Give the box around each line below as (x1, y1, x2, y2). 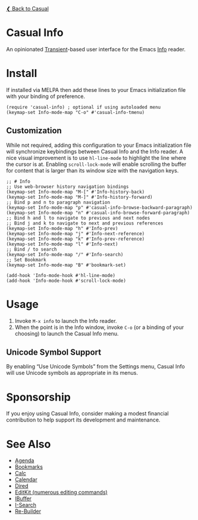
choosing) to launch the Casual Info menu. (14, 330, 119, 337)
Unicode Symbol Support (6, 347, 102, 358)
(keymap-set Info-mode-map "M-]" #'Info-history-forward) (6, 194, 153, 200)
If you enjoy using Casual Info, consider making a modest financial (6, 410, 169, 417)
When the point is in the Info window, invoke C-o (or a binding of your (14, 324, 184, 331)
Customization (6, 125, 62, 136)
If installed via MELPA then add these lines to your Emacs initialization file (6, 86, 186, 93)
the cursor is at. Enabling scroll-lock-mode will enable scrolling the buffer (6, 161, 187, 168)
